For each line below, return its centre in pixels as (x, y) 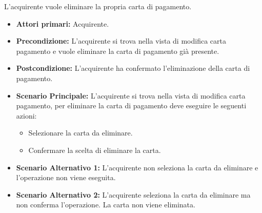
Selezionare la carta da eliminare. (80, 133)
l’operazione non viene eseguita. (66, 177)
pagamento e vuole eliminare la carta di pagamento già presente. (118, 51)
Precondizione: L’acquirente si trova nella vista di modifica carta (121, 41)
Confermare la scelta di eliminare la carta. (95, 150)
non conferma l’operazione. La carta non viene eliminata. (106, 205)
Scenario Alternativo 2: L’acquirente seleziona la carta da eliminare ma (133, 194)
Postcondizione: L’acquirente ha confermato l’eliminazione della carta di (133, 68)
